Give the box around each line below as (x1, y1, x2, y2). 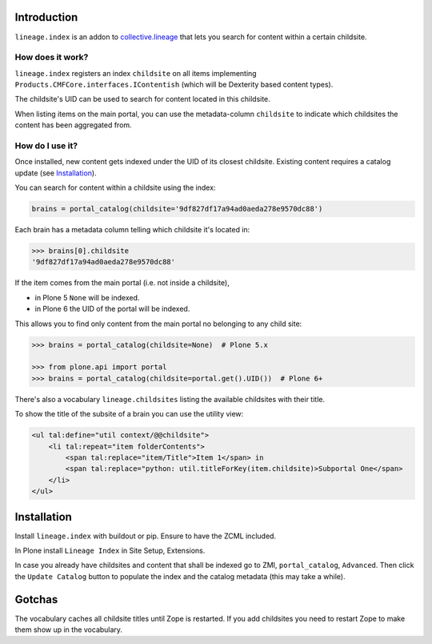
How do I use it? (14, 140, 78, 151)
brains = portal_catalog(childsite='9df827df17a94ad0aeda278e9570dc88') (31, 204, 323, 214)
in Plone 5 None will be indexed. (34, 292, 140, 302)
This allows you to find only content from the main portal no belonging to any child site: (14, 319, 302, 328)
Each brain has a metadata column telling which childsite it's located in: (14, 225, 250, 235)
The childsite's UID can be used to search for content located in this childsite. (14, 95, 271, 104)
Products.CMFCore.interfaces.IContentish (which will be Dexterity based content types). (14, 80, 334, 90)
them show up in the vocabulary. (14, 625, 123, 634)
